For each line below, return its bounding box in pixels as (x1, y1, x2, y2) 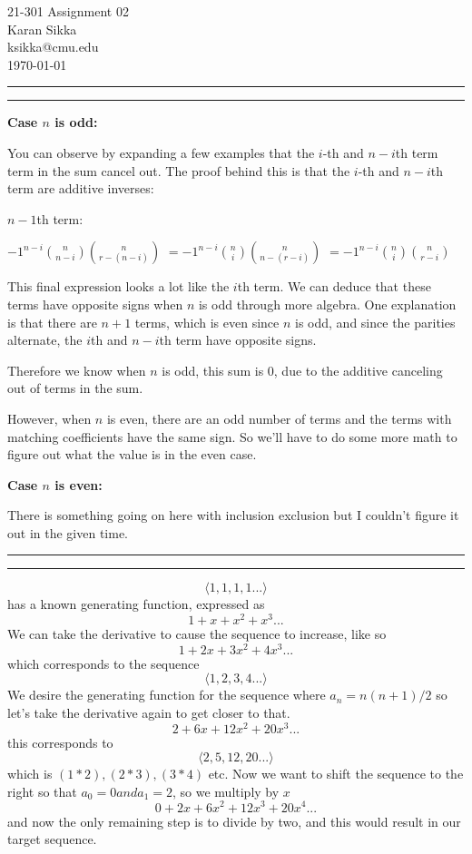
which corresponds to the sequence (7, 653, 200, 672)
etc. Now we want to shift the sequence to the (208, 764, 464, 783)
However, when (7, 408, 92, 427)
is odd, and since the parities (295, 312, 456, 331)
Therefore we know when (7, 360, 146, 379)
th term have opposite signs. (159, 330, 317, 349)
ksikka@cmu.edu (7, 37, 99, 56)
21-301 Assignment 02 (7, 2, 129, 20)
